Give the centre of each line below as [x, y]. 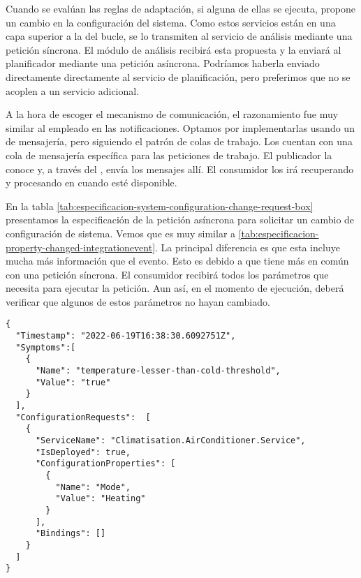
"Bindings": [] [71, 534]
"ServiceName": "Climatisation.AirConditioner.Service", [170, 441]
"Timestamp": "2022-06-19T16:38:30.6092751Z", [126, 336]
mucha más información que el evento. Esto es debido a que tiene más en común [177, 261]
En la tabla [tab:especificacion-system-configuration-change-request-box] [160, 206]
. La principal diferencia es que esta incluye [248, 247]
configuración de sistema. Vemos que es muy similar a [121, 233]
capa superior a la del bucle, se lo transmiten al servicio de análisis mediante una [179, 36]
